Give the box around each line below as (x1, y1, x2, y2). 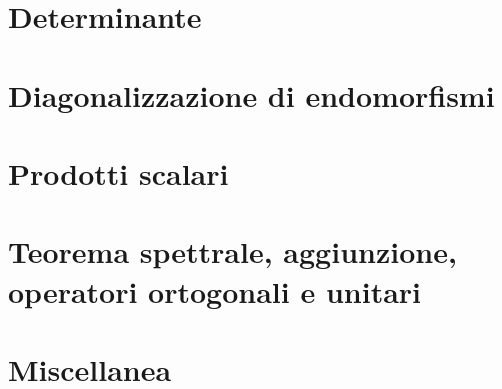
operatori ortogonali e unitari (8, 270, 422, 311)
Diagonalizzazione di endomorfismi (8, 74, 495, 115)
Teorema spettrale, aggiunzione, (8, 231, 457, 272)
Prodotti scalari (8, 152, 229, 193)
